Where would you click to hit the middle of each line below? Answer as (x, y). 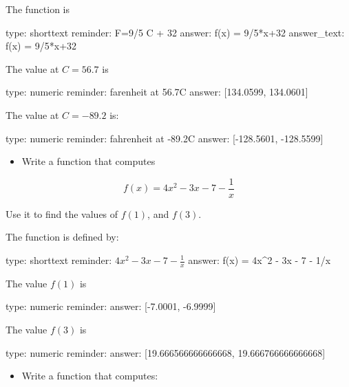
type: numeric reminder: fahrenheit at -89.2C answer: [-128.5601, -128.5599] (165, 138)
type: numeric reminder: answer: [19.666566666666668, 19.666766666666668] (166, 352)
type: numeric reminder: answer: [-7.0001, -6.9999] (111, 306)
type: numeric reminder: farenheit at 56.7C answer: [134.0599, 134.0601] (157, 92)
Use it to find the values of (62, 213)
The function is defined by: (62, 237)
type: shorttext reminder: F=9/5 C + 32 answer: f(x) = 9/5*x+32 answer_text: (175, 32)
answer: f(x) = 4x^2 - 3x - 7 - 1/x (260, 260)
